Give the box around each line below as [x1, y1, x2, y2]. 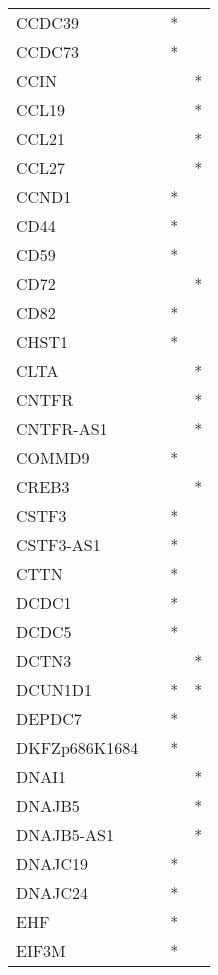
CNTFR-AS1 [16, 417, 108, 440]
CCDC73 [16, 40, 79, 63]
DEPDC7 [16, 707, 82, 730]
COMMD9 [16, 446, 90, 469]
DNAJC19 [16, 852, 89, 875]
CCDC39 [16, 11, 79, 34]
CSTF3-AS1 [16, 533, 101, 556]
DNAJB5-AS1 [16, 823, 115, 846]
